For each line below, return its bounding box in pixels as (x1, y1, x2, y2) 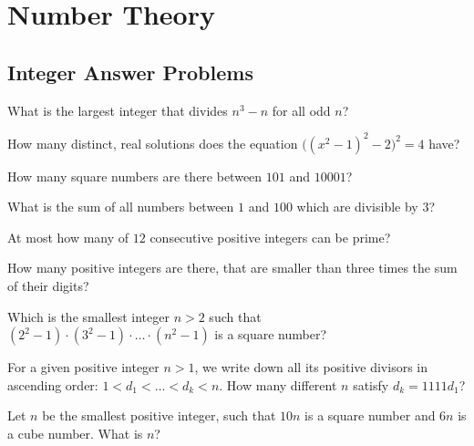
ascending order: (7, 375, 98, 394)
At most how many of (7, 227, 129, 246)
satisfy (353, 375, 389, 394)
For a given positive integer (7, 358, 160, 377)
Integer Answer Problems (7, 57, 253, 86)
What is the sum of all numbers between (7, 197, 234, 216)
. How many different (219, 375, 337, 394)
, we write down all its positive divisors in (194, 358, 428, 377)
